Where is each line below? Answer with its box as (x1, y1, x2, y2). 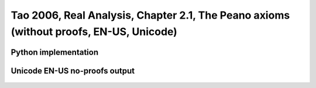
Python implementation (11, 47, 99, 57)
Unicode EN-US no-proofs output (11, 66, 135, 76)
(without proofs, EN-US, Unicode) (11, 25, 178, 38)
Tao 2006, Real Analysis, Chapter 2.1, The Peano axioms (11, 9, 290, 22)
